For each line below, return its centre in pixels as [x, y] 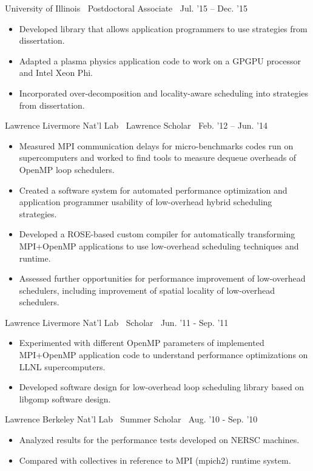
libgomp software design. [65, 398]
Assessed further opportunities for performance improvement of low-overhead [162, 278]
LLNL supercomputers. [62, 366]
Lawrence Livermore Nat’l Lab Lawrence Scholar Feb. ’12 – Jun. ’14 [136, 125]
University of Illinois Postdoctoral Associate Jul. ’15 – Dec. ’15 [126, 8]
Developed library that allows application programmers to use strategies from [163, 28]
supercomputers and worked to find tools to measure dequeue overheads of [158, 158]
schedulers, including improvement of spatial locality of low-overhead [147, 290]
